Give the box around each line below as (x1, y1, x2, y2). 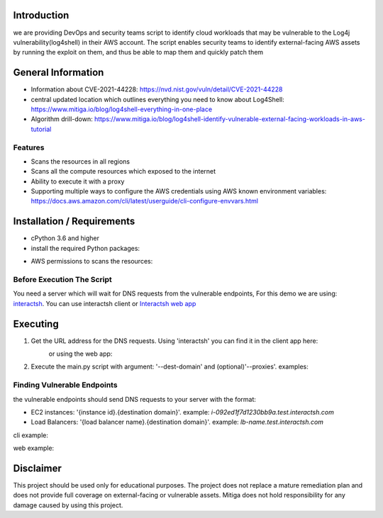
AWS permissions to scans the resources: (30, 257, 153, 266)
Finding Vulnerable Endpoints (13, 380, 118, 390)
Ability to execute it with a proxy (30, 177, 125, 186)
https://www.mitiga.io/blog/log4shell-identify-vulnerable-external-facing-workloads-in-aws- (94, 115, 365, 123)
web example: (13, 444, 55, 453)
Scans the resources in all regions (30, 157, 131, 166)
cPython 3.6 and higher (30, 234, 99, 242)
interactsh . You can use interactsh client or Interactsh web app (13, 299, 196, 308)
